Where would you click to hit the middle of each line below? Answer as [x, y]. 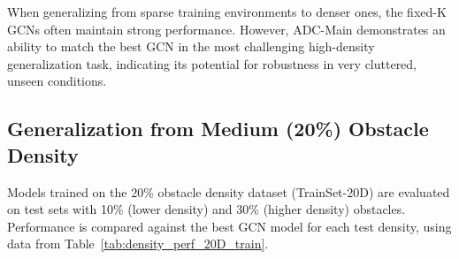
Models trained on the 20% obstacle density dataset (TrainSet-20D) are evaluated [229, 191]
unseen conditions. [57, 81]
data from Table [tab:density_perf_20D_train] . [138, 244]
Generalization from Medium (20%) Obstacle [218, 129]
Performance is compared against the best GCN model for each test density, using [229, 226]
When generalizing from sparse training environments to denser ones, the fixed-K [227, 11]
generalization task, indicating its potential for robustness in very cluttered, [212, 63]
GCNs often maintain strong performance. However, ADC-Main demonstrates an [226, 29]
